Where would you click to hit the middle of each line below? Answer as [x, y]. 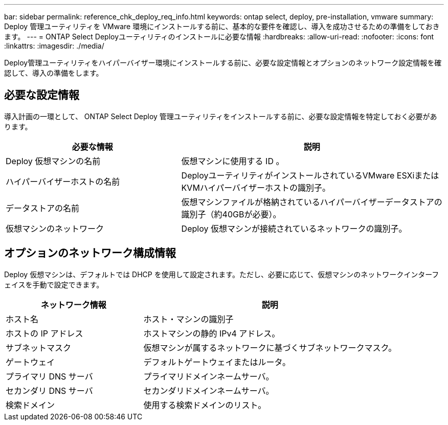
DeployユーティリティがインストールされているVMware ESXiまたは [310, 175]
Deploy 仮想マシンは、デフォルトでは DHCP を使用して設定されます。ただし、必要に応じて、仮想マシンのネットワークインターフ [222, 274]
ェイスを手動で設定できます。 [54, 284]
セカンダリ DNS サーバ [49, 390]
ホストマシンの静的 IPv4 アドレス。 [212, 333]
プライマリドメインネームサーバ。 [209, 376]
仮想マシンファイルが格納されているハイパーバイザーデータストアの [312, 202]
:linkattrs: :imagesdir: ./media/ [54, 46]
